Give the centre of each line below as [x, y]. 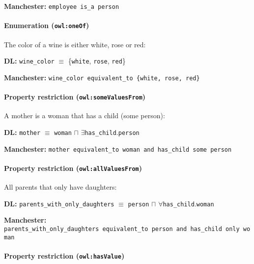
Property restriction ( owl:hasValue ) [64, 255]
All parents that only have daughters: [60, 187]
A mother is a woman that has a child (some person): [85, 115]
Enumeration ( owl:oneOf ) [47, 25]
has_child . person [112, 132]
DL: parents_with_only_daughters [59, 203]
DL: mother [22, 132]
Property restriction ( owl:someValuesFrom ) [75, 97]
